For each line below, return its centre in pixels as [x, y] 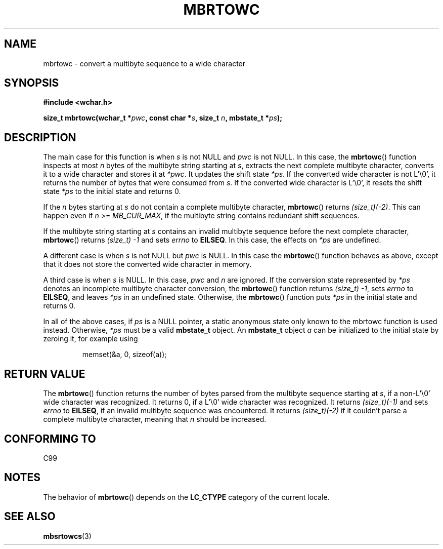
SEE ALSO [30, 517]
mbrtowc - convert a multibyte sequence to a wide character [144, 63]
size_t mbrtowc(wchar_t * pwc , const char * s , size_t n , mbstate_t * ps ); [163, 118]
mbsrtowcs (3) [67, 536]
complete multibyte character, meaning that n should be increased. [155, 419]
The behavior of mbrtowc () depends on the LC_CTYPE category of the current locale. [186, 497]
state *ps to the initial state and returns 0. [112, 191]
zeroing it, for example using [91, 339]
